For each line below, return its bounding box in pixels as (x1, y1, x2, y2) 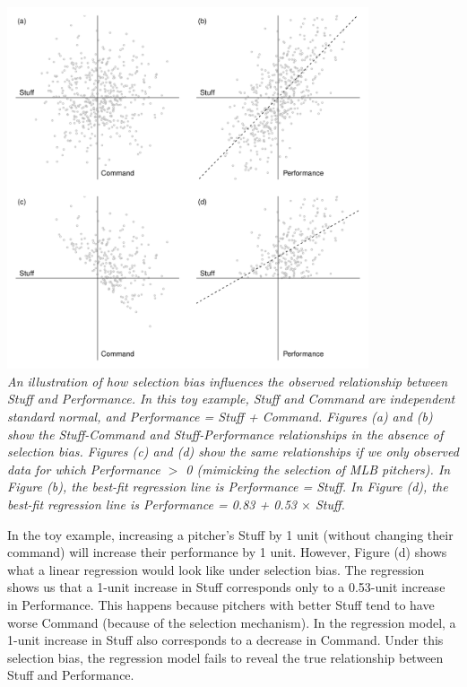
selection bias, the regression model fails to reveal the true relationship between (7, 648, 444, 666)
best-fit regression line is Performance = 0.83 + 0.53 (7, 494, 297, 513)
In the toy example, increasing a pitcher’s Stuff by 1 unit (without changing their (7, 525, 454, 544)
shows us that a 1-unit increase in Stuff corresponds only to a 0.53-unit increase (7, 578, 445, 596)
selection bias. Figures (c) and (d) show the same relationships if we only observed (7, 442, 459, 461)
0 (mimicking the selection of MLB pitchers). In (186, 459, 451, 478)
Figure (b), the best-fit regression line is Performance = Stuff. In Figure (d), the (7, 477, 448, 496)
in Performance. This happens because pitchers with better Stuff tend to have (7, 595, 435, 613)
